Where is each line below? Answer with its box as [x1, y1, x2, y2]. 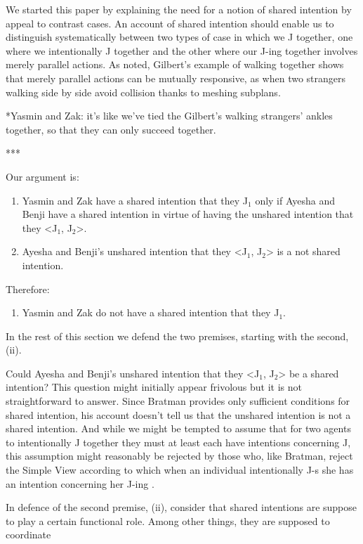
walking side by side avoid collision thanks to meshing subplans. [6, 84, 281, 99]
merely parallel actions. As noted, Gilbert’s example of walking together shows [6, 57, 344, 72]
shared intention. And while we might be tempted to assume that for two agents [6, 421, 351, 436]
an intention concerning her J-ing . [6, 476, 154, 491]
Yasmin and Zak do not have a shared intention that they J [22, 305, 279, 320]
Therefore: [6, 281, 50, 296]
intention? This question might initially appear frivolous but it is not [6, 380, 303, 394]
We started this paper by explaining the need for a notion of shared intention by [6, 2, 352, 16]
